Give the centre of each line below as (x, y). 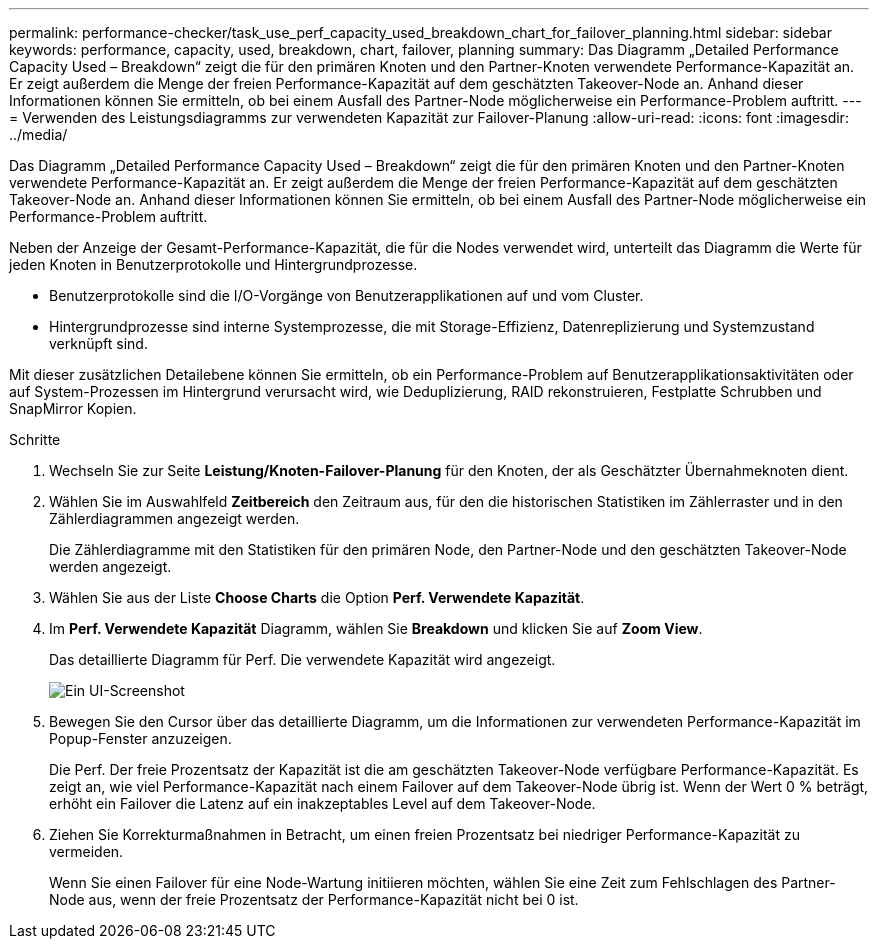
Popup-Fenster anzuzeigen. (140, 738)
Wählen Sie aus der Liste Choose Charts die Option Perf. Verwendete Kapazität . (317, 597)
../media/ (38, 134)
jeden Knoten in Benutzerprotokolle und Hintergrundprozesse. (213, 264)
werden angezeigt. (110, 566)
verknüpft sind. (98, 343)
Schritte (35, 439)
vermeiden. (86, 851)
